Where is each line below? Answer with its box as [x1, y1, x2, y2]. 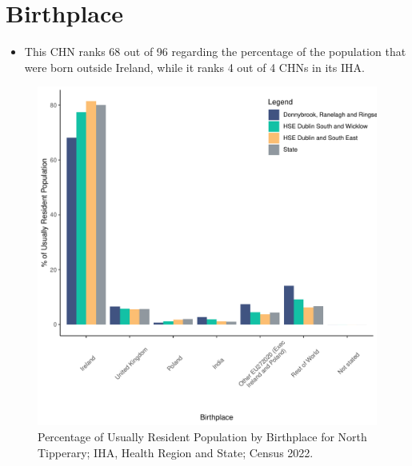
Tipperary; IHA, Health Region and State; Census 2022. [38, 444, 314, 460]
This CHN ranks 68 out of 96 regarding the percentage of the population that [24, 43, 406, 60]
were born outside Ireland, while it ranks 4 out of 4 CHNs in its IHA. [24, 58, 365, 75]
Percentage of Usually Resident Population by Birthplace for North [38, 428, 367, 444]
